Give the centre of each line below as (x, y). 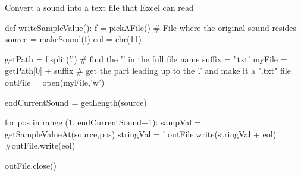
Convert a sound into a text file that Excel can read (99, 7)
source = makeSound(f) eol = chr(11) (73, 39)
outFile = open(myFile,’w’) (55, 82)
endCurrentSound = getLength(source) (76, 102)
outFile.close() (31, 165)
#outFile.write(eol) (40, 145)
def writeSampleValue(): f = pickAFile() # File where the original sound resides (151, 27)
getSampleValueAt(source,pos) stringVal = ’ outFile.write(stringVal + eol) (141, 133)
